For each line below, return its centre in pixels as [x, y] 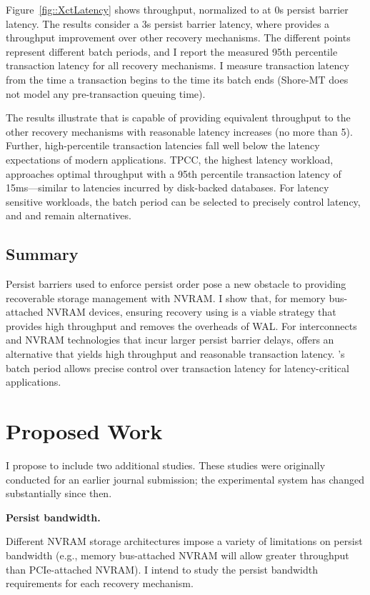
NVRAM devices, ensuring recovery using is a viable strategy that [191, 312]
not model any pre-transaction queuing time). [106, 93]
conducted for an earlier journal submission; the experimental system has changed [185, 479]
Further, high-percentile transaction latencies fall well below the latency [163, 145]
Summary [42, 254]
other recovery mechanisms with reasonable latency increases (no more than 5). [179, 131]
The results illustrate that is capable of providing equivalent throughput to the [178, 117]
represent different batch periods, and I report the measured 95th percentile [172, 51]
